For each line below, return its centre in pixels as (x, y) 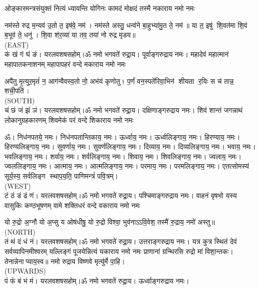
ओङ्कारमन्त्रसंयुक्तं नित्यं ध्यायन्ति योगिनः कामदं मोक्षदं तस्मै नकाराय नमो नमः (100, 8)
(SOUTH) (20, 100)
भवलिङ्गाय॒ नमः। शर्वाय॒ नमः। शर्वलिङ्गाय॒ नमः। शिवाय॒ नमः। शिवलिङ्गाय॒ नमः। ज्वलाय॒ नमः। (123, 156)
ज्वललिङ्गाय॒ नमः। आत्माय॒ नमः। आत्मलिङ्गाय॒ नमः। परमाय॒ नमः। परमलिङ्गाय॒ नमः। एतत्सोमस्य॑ (127, 166)
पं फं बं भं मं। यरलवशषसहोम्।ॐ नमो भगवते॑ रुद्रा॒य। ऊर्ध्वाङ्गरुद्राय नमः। (97, 280)
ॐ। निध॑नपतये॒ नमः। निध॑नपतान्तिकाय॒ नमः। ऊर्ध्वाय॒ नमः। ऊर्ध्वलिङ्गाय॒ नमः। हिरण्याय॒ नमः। (123, 137)
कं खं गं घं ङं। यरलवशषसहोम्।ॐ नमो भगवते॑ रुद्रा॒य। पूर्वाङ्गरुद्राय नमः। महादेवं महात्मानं (117, 54)
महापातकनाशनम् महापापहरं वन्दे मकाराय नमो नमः (65, 64)
